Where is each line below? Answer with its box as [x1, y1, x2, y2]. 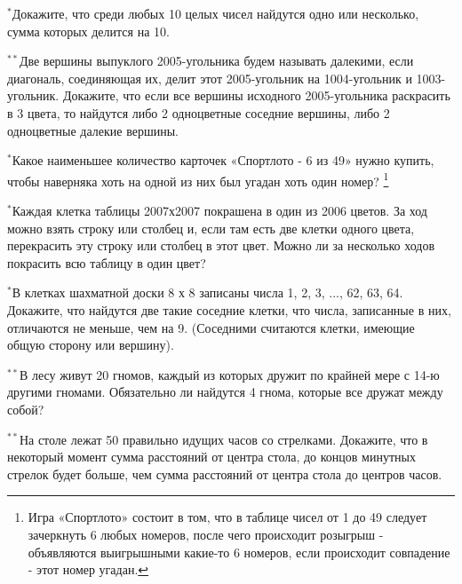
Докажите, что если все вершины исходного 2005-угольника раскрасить [62, 86, 450, 105]
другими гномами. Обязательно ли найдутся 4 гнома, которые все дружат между [7, 383, 443, 401]
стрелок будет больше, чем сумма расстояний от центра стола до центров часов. [7, 464, 442, 483]
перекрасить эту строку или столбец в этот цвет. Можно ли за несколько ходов [7, 236, 435, 255]
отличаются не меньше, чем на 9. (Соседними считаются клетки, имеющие [7, 318, 415, 336]
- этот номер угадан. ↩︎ [28, 560, 149, 579]
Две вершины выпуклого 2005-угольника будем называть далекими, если [19, 51, 414, 70]
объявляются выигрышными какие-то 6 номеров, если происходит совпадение [28, 542, 450, 561]
